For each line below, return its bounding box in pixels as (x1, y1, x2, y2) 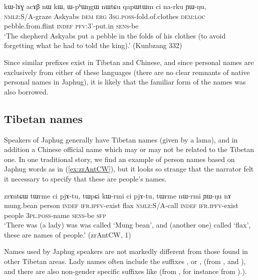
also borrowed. (4, 86, 49, 96)
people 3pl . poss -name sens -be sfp (4, 209, 106, 220)
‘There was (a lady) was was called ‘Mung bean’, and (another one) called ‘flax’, (4, 219, 251, 230)
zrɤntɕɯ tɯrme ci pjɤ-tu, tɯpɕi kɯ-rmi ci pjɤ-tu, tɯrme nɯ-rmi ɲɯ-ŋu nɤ (4, 190, 231, 200)
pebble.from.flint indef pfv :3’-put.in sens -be (4, 20, 139, 31)
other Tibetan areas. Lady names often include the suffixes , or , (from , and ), (4, 256, 246, 266)
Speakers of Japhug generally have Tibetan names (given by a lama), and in (4, 134, 238, 144)
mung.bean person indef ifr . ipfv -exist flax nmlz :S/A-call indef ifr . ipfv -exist (4, 200, 238, 210)
